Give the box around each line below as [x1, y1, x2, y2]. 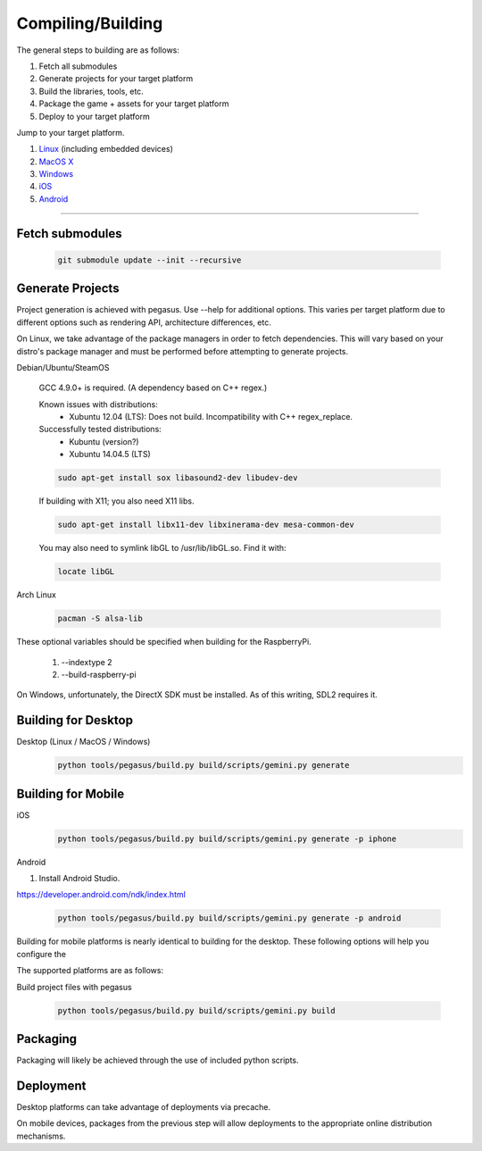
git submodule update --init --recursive [57, 254, 242, 265]
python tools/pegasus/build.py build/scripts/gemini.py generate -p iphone [57, 833, 397, 844]
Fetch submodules [16, 226, 122, 241]
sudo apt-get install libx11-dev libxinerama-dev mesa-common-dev [57, 520, 354, 530]
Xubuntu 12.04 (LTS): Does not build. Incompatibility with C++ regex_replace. [69, 412, 353, 422]
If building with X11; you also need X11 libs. [38, 496, 195, 506]
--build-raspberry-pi [61, 669, 137, 680]
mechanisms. [16, 1130, 66, 1141]
